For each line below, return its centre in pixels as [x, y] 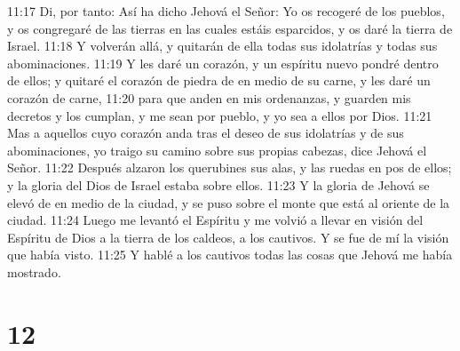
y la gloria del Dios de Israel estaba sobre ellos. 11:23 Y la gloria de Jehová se [218, 184]
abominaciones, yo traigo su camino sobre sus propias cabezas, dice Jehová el [217, 150]
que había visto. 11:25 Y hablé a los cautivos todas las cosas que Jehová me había [230, 255]
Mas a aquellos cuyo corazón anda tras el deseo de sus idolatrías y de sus [206, 133]
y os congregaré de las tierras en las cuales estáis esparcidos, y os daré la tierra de [230, 28]
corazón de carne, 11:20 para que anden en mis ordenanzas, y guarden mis [209, 97]
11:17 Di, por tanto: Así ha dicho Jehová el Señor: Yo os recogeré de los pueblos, [226, 11]
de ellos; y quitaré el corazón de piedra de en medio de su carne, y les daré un [219, 80]
